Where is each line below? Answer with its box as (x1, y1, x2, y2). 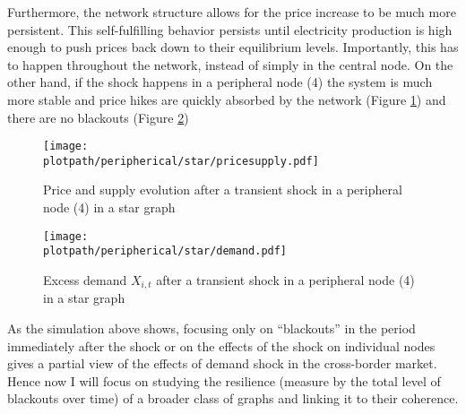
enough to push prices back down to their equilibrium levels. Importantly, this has (7, 38, 459, 56)
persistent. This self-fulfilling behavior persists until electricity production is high (7, 20, 453, 39)
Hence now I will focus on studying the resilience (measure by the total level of (7, 371, 441, 390)
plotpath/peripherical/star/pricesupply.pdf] (43, 154, 319, 168)
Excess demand (43, 270, 127, 289)
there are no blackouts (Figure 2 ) (7, 108, 189, 126)
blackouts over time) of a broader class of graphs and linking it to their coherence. (7, 389, 459, 408)
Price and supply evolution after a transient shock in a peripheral (43, 180, 402, 199)
